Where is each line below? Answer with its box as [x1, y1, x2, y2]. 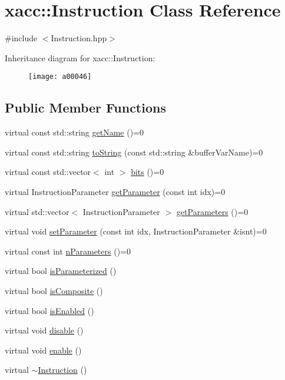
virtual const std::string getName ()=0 [5, 126, 144, 138]
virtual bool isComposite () [5, 284, 103, 296]
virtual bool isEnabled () [5, 304, 94, 316]
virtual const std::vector [5, 166, 91, 178]
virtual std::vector [5, 205, 69, 217]
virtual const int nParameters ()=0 [5, 244, 131, 257]
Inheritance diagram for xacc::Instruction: [5, 51, 155, 64]
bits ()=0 [131, 166, 164, 178]
